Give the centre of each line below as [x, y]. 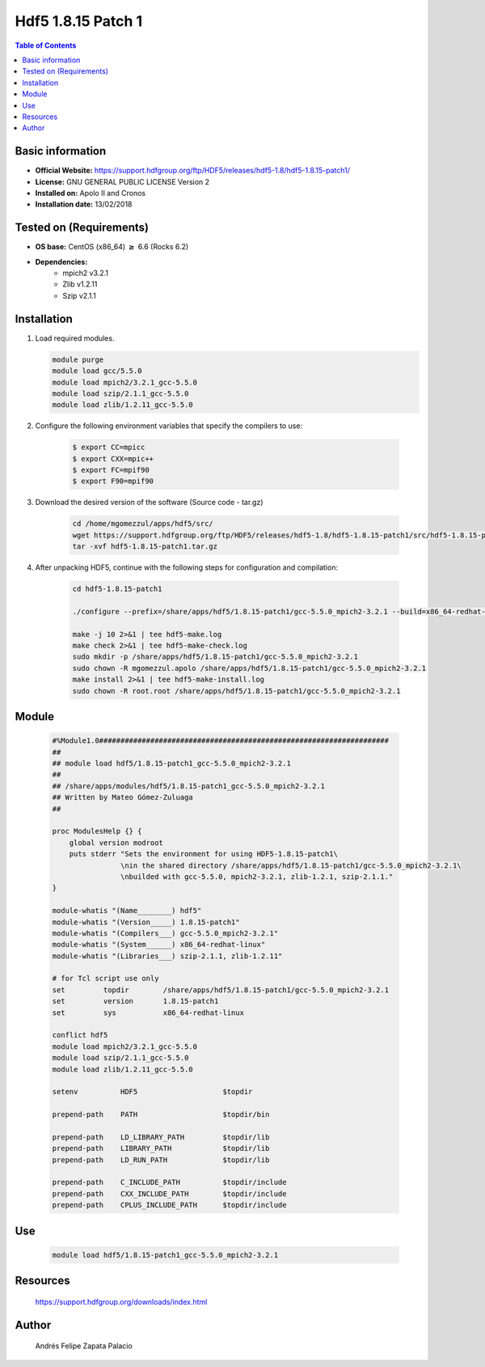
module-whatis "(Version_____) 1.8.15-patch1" [146, 922]
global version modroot [116, 843]
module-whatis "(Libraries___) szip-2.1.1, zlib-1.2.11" [167, 956]
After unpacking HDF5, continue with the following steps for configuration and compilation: [187, 567]
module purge [78, 359]
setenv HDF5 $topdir [152, 1092]
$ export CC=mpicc [109, 448]
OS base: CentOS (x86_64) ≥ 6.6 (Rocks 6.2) [112, 247]
